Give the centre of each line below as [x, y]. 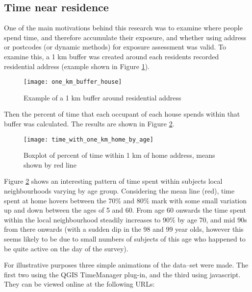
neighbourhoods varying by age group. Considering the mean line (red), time [119, 191]
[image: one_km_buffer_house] [73, 82]
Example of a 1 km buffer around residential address [102, 97]
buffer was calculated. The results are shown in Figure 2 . [89, 124]
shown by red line [50, 164]
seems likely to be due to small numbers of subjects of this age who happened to [125, 239]
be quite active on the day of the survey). [66, 248]
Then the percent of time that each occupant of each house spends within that [122, 114]
